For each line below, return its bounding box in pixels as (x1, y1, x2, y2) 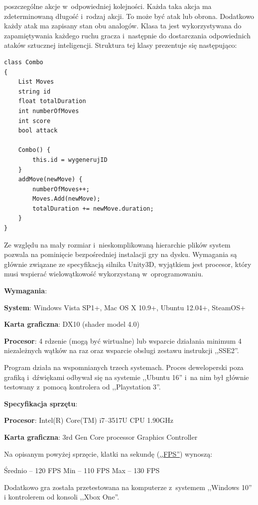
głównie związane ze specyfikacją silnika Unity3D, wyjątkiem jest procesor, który (4, 258, 252, 269)
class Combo (4, 58, 43, 66)
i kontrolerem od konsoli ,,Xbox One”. (4, 492, 120, 502)
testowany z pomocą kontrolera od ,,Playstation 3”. (4, 381, 161, 392)
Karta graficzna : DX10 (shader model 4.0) (4, 319, 139, 329)
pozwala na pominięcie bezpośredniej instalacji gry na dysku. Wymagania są (4, 249, 237, 259)
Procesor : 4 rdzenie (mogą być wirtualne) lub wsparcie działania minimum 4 (4, 335, 242, 346)
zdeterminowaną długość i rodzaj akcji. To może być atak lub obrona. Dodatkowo (4, 10, 255, 21)
